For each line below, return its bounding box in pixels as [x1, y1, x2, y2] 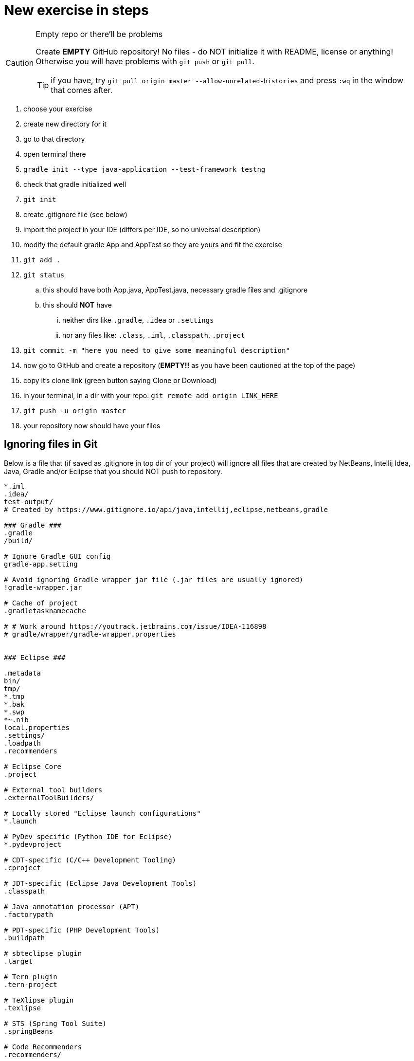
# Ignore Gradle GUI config [4, 552, 111, 560]
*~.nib [4, 715, 29, 724]
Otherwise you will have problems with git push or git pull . [36, 56, 254, 66]
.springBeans [4, 1027, 54, 1035]
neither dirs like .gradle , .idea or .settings [62, 315, 214, 324]
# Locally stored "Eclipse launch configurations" [4, 809, 201, 817]
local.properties [4, 723, 70, 732]
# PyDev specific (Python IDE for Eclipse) [4, 832, 172, 841]
